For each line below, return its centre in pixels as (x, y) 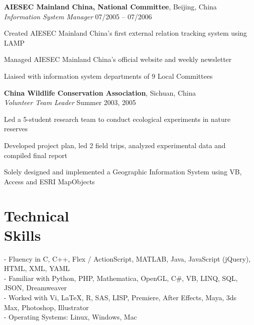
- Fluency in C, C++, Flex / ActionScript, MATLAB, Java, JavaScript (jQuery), (127, 258)
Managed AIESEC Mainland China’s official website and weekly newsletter (118, 59)
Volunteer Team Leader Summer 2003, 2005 (70, 102)
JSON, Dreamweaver (35, 288)
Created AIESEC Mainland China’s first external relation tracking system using (126, 33)
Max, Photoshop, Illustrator (47, 307)
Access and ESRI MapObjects (50, 181)
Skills (23, 235)
